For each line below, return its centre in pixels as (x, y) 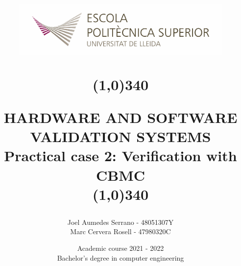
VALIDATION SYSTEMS (120, 136)
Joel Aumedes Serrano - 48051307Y (120, 222)
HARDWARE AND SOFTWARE (120, 117)
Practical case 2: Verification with (120, 156)
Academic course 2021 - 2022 (120, 248)
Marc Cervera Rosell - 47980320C (120, 231)
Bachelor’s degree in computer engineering (120, 257)
